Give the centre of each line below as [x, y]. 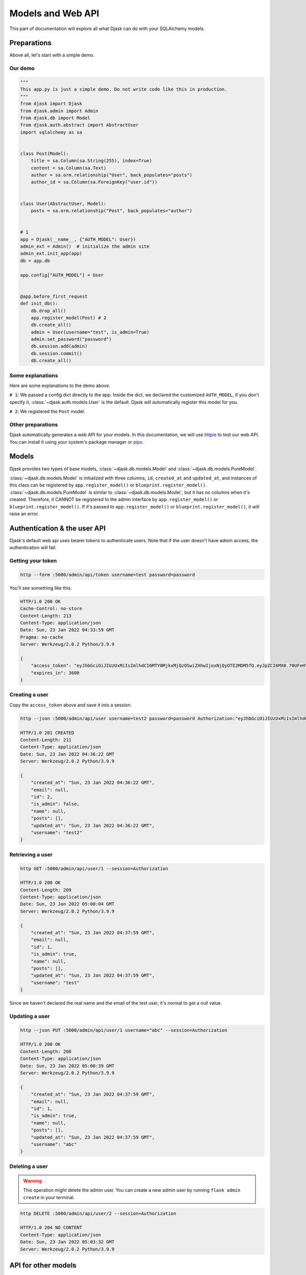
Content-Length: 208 [46, 1051]
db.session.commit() [57, 353]
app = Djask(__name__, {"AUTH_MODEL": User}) [78, 239]
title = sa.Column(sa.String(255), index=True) [92, 161]
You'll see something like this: [41, 588]
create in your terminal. [49, 1197]
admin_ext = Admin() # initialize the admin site [85, 246]
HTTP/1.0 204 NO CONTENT [51, 1228]
